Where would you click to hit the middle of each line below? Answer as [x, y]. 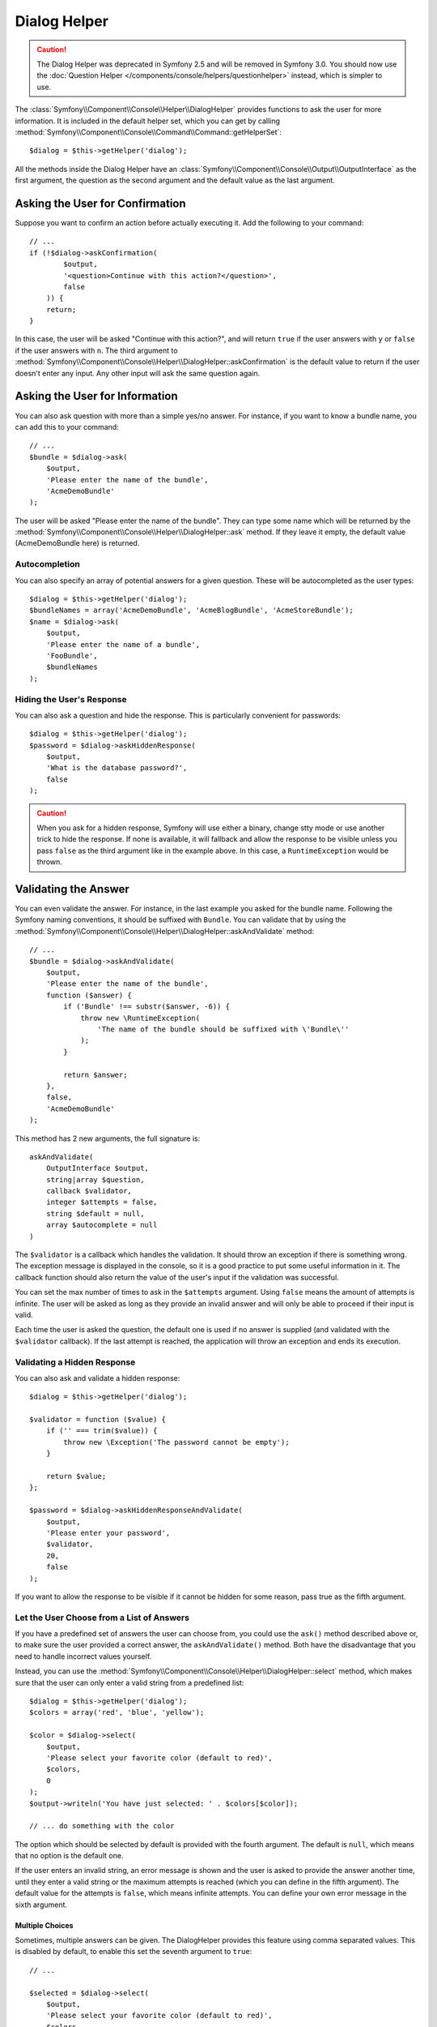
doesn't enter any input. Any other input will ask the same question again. [138, 373]
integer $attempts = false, [102, 1202]
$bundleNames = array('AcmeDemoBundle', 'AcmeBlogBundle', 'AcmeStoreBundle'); [191, 611]
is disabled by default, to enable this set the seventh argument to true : [134, 1952]
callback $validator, [89, 1191]
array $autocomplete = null [102, 1225]
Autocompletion [47, 564]
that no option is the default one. [69, 1856]
